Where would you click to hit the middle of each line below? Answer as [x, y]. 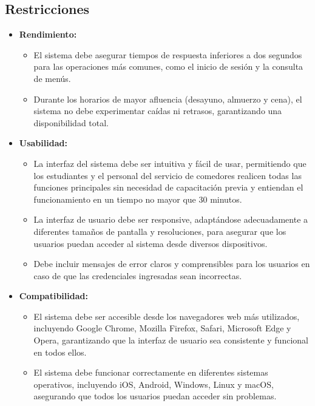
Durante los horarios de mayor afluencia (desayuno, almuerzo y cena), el [168, 99]
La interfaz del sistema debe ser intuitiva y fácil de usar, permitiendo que [170, 163]
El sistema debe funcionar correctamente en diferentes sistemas [151, 372]
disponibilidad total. [71, 122]
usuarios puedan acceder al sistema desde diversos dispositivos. [151, 243]
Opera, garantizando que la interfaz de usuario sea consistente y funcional [171, 340]
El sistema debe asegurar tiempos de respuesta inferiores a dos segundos [168, 54]
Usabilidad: [43, 143]
